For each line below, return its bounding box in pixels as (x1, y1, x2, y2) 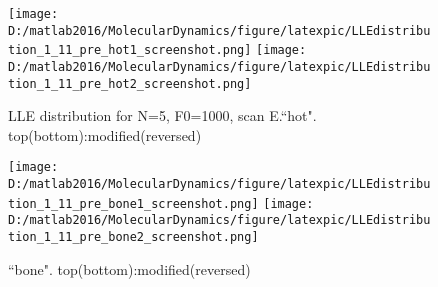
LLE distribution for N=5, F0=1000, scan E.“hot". (8, 105, 317, 126)
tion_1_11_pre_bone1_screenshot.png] (8, 196, 259, 211)
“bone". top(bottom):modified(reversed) (8, 258, 251, 279)
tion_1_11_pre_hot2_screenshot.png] (8, 76, 252, 91)
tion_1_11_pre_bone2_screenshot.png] (8, 230, 259, 245)
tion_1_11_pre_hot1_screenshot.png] (8, 43, 252, 58)
